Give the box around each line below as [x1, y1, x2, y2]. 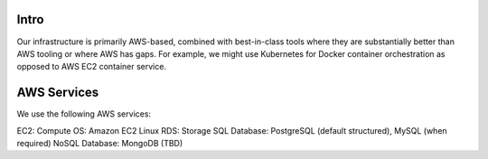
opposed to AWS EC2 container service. [16, 61, 167, 72]
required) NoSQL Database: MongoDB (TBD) [16, 137, 183, 148]
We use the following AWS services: [16, 108, 152, 119]
